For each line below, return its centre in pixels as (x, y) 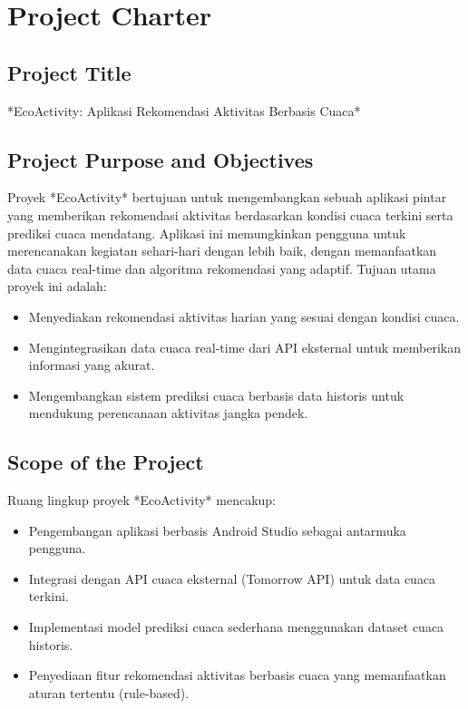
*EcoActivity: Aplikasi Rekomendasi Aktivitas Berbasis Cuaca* (184, 110)
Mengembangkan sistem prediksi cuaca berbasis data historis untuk (216, 395)
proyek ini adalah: (57, 286)
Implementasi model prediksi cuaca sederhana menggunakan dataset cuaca (236, 627)
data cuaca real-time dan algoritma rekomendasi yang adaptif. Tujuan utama (222, 268)
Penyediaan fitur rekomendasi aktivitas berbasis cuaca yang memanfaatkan (237, 675)
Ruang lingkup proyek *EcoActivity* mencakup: (142, 500)
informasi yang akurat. (92, 365)
